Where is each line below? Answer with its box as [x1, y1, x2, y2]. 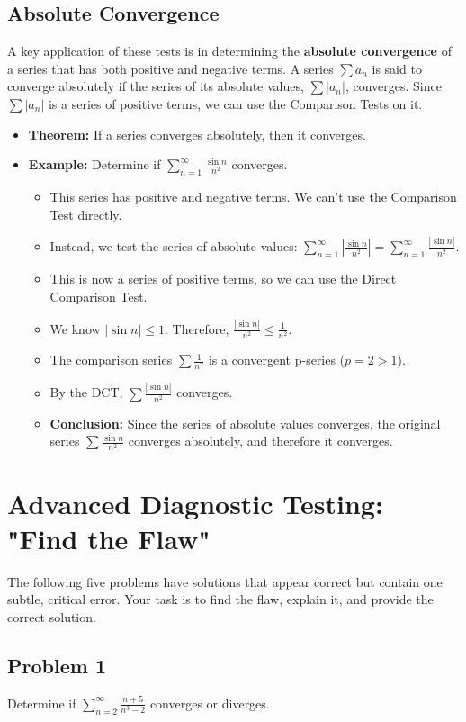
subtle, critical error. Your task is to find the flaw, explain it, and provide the [7, 590, 434, 609]
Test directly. [49, 204, 122, 223]
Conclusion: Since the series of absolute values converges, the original [49, 413, 441, 432]
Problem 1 [7, 651, 106, 679]
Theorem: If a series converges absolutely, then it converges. [28, 124, 366, 143]
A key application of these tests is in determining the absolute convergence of [7, 41, 452, 60]
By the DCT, [49, 383, 123, 402]
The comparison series [49, 350, 173, 369]
